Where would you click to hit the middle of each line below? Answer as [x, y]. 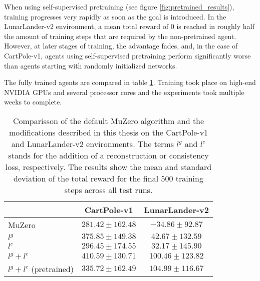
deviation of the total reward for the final [86, 178]
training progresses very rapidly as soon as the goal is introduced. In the [115, 16]
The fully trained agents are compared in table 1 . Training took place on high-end [130, 82]
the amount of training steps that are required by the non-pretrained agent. [120, 36]
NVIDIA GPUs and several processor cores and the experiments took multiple [124, 92]
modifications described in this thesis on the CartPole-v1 [108, 132]
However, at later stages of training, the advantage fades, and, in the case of [121, 46]
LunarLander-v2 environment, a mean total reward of [86, 26]
